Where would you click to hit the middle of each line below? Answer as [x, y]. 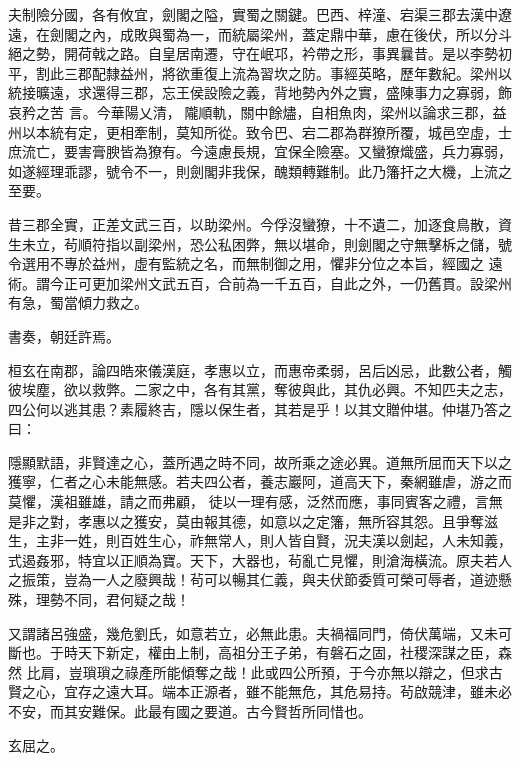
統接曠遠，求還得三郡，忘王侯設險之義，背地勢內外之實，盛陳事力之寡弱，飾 [260, 92]
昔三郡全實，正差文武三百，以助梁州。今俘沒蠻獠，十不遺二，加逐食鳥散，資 [260, 223]
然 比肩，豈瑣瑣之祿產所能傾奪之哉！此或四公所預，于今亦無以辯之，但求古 [255, 671]
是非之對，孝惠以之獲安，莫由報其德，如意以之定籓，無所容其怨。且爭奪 [246, 520]
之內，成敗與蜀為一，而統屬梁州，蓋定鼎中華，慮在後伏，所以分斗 [294, 33]
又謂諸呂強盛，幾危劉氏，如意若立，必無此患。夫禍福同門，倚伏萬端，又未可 [260, 632]
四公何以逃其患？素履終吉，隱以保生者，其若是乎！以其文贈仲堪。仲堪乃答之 [260, 408]
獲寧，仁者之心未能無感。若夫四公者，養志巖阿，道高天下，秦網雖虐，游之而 [260, 481]
